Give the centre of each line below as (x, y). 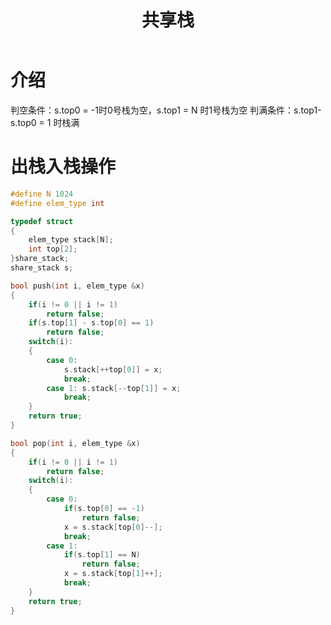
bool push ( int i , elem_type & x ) (77, 286)
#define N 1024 (42, 194)
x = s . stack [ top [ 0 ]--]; (113, 527)
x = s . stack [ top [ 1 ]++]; (113, 574)
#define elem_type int (57, 203)
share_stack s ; (42, 268)
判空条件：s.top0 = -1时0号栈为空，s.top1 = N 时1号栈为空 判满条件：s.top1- (166, 110)
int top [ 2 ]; (53, 249)
